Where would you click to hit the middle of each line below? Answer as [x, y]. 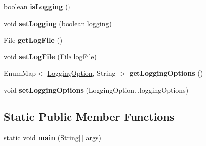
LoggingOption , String [81, 73]
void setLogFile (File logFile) [50, 56]
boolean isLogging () [37, 6]
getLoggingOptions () [166, 73]
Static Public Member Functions [89, 116]
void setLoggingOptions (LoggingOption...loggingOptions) [96, 89]
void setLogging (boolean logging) [58, 23]
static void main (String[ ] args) [53, 137]
